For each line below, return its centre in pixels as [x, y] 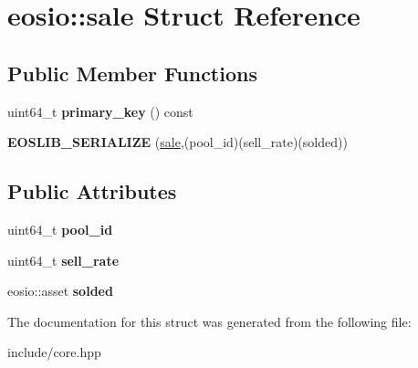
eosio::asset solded [60, 291]
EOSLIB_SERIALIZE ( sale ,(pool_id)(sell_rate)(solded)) [178, 142]
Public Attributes [92, 191]
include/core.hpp [54, 352]
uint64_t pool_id [60, 229]
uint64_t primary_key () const [100, 111]
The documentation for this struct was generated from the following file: [209, 321]
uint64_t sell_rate [63, 260]
